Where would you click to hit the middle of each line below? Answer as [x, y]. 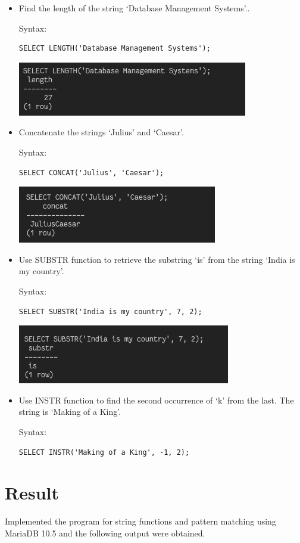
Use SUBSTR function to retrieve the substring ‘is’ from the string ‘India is [157, 259]
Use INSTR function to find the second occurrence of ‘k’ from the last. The [156, 400]
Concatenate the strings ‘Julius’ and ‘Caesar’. [101, 132]
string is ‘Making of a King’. [70, 412]
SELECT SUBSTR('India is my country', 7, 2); [110, 311]
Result [32, 493]
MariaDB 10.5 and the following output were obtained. [105, 533]
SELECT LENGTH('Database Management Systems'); [115, 49]
